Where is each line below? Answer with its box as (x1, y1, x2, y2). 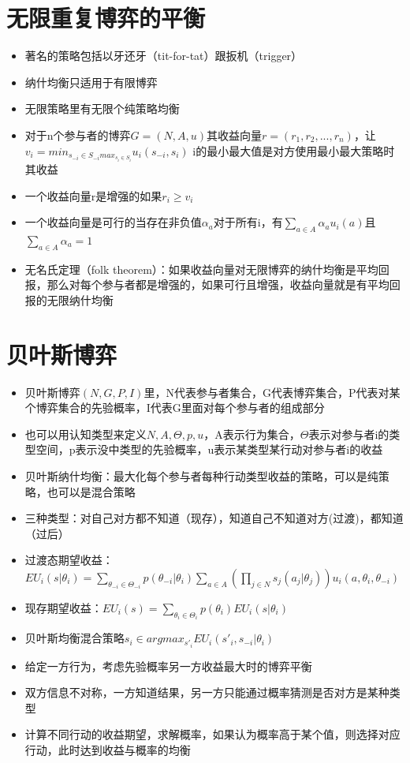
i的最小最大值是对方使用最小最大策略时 (192, 142, 395, 159)
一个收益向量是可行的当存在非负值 (24, 214, 202, 230)
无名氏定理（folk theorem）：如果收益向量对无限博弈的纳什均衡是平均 (24, 260, 378, 277)
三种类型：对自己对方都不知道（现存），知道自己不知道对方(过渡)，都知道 (24, 510, 404, 526)
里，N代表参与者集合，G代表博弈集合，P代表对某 (143, 383, 401, 400)
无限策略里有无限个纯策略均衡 (24, 100, 180, 117)
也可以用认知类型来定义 (24, 425, 147, 442)
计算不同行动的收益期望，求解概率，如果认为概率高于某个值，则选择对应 (24, 726, 401, 742)
